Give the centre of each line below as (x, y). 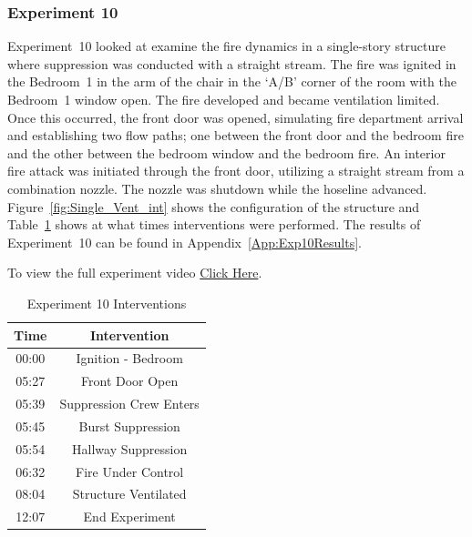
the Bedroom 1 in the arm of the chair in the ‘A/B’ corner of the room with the (232, 81)
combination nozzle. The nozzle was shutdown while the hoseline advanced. (217, 188)
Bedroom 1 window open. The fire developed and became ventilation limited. (224, 99)
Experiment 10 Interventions (107, 303)
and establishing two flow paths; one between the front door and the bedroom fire (236, 135)
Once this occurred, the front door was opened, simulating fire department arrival (236, 117)
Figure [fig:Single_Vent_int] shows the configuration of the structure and (214, 206)
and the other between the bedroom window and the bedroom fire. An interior (226, 152)
